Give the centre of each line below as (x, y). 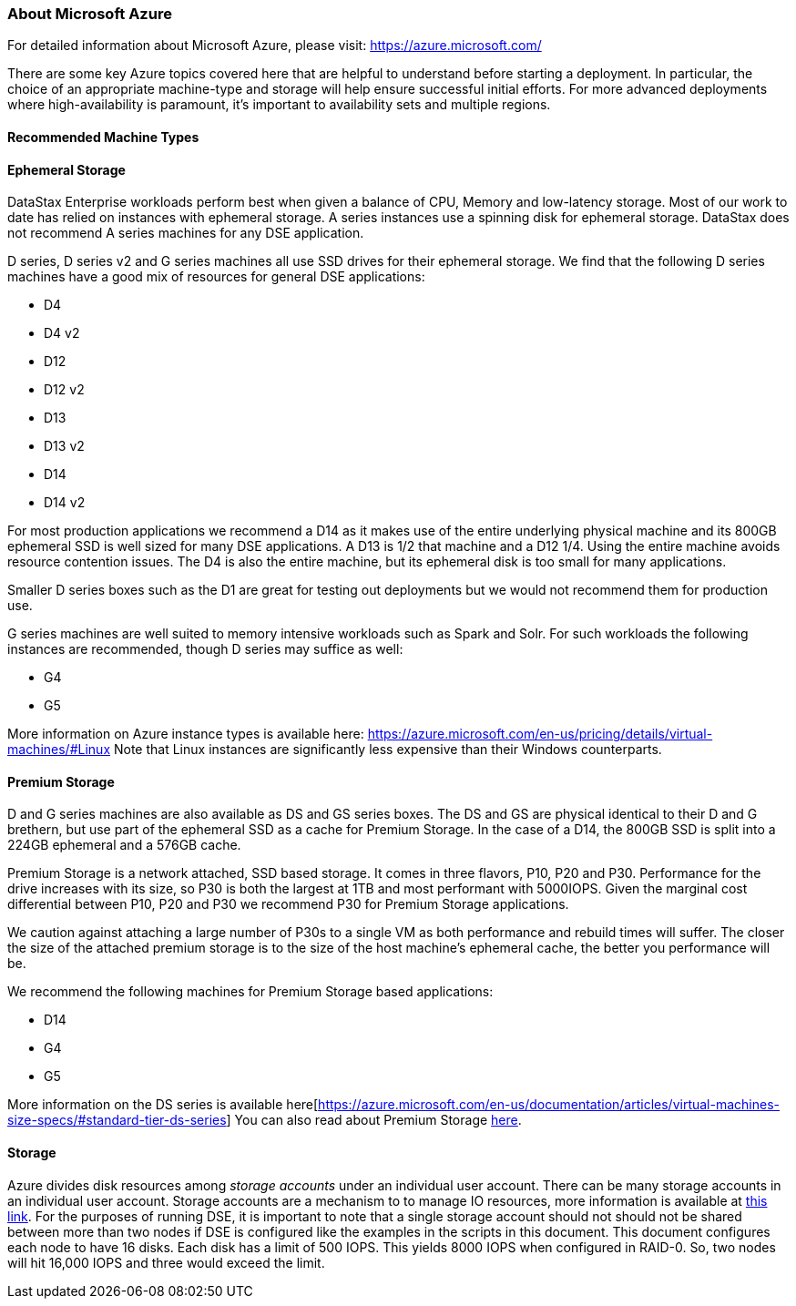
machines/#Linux (59, 750)
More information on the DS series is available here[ (163, 1105)
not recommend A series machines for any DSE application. (186, 233)
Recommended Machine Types (103, 137)
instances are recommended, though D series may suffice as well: (205, 649)
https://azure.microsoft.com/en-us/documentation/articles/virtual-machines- (549, 1105)
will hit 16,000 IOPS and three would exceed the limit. (166, 1262)
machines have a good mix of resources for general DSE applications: (216, 277)
